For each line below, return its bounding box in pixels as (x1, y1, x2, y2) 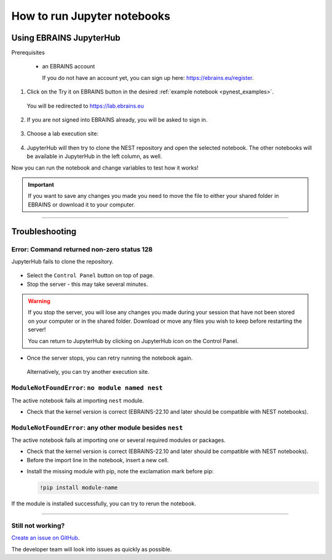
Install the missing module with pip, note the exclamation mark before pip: (26, 468, 214, 475)
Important (28, 181, 55, 188)
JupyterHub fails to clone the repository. (11, 258, 114, 265)
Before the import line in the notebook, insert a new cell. (26, 456, 169, 463)
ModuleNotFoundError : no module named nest (11, 384, 163, 392)
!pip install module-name (39, 484, 118, 491)
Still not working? (11, 521, 65, 530)
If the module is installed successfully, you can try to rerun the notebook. (11, 500, 197, 507)
